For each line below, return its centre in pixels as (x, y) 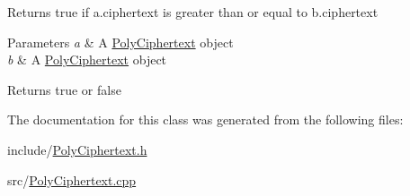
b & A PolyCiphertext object (87, 60)
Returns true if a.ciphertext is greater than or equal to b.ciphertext (193, 12)
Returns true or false (64, 89)
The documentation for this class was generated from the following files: (205, 119)
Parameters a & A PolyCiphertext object (120, 42)
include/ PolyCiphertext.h (77, 149)
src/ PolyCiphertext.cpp (72, 179)
